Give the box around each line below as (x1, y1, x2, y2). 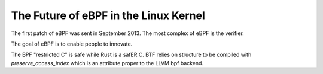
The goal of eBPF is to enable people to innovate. (11, 40, 133, 47)
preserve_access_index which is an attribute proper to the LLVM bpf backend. (11, 59, 203, 66)
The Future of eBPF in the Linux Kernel (11, 9, 206, 22)
